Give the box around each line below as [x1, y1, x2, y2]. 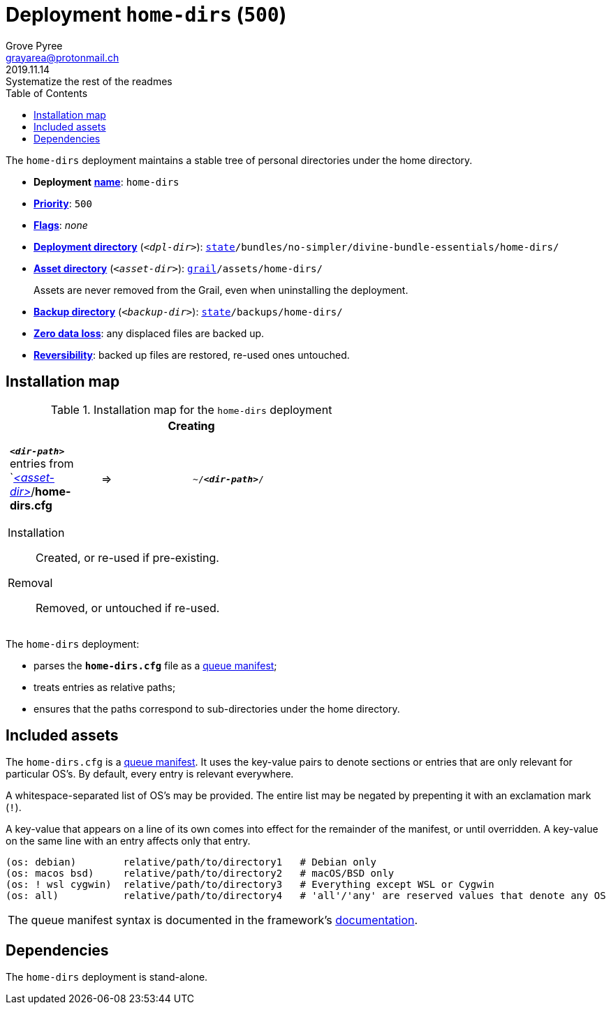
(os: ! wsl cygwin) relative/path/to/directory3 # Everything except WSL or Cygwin [6, 879, 494, 891]
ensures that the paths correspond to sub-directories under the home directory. [34, 702, 400, 715]
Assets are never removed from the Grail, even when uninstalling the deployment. [34, 283, 408, 296]
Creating [168, 418, 215, 433]
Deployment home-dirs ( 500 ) [6, 3, 287, 27]
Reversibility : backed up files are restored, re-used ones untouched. [34, 348, 350, 361]
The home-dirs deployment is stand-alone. [6, 971, 208, 983]
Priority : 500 [34, 197, 92, 209]
